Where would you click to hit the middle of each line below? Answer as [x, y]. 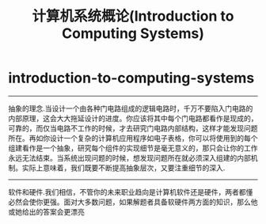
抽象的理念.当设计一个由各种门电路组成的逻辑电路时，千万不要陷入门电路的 [131, 108]
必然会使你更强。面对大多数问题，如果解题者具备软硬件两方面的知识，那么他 [133, 202]
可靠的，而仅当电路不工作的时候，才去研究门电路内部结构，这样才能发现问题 [133, 128]
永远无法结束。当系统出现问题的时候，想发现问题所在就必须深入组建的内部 [129, 158]
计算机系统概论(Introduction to [133, 16]
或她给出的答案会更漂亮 [46, 211]
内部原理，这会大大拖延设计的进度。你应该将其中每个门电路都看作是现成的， [133, 118]
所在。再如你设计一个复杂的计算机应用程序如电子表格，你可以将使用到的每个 [133, 138]
